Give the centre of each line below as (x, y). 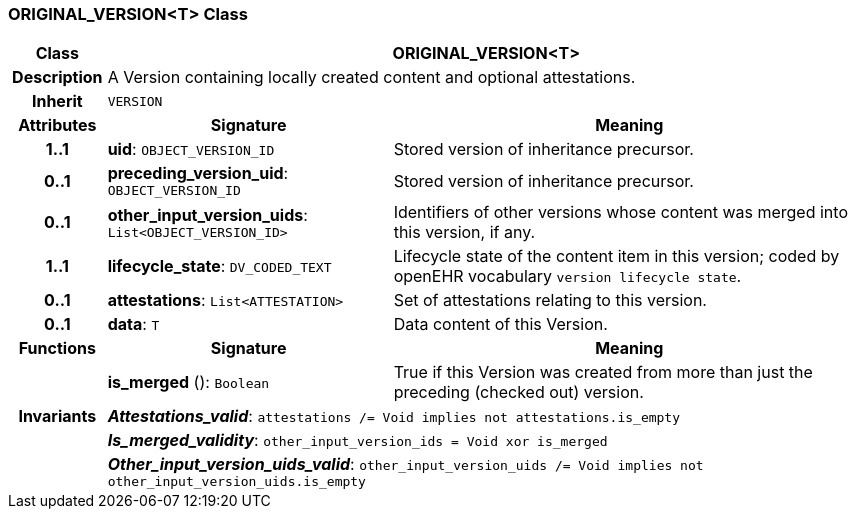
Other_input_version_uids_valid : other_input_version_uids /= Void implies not (405, 464)
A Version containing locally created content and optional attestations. (371, 77)
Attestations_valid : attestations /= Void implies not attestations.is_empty (394, 416)
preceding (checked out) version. (518, 392)
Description (57, 77)
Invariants (57, 416)
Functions (57, 348)
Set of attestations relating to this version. (550, 300)
